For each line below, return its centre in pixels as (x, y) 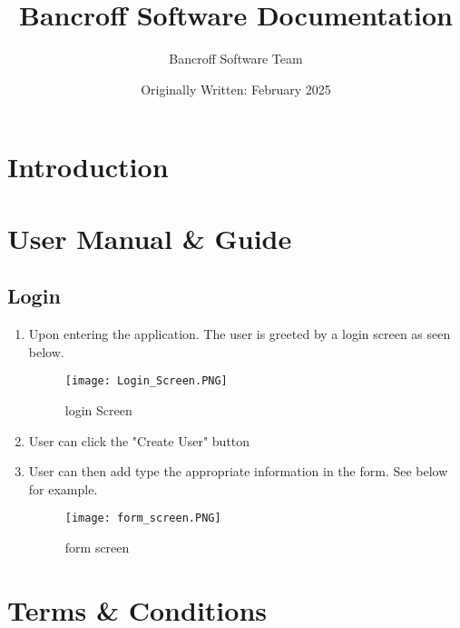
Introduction (88, 167)
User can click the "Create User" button (139, 440)
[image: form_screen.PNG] (143, 518)
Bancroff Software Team (236, 59)
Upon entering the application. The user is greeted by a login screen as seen (240, 334)
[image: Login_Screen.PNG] (146, 381)
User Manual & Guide (150, 238)
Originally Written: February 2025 (236, 89)
